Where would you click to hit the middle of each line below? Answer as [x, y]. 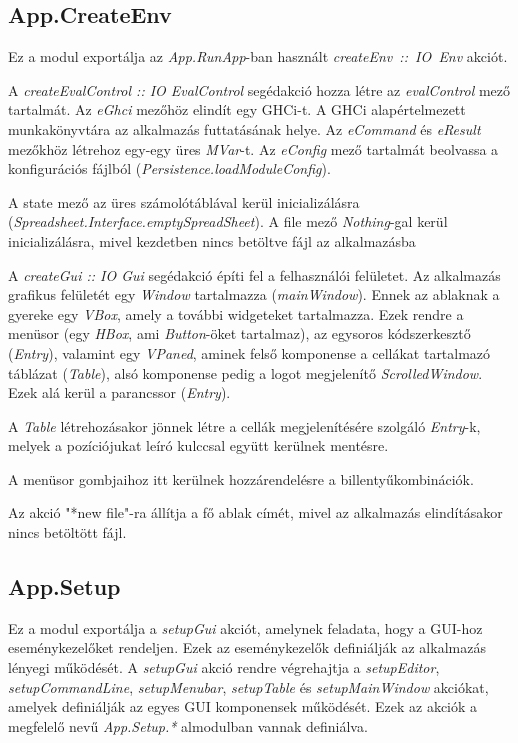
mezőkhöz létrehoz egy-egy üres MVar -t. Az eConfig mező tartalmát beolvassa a [253, 148]
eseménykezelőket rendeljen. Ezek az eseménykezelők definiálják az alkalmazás [247, 647]
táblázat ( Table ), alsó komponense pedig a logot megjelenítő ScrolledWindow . [245, 372]
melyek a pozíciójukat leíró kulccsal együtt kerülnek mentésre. [198, 445]
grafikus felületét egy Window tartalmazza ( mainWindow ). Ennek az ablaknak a [254, 294]
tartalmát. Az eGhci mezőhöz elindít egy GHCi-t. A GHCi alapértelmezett [237, 109]
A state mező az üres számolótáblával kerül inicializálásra [184, 201]
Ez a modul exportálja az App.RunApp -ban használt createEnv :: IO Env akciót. [258, 56]
